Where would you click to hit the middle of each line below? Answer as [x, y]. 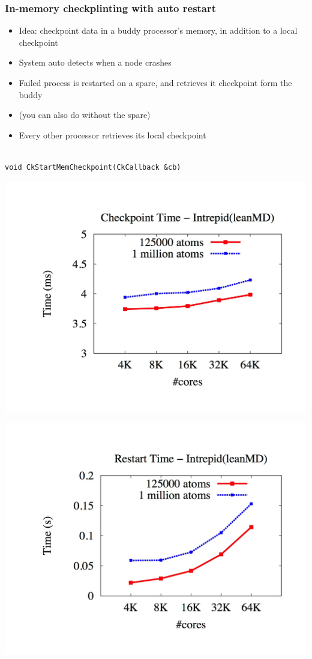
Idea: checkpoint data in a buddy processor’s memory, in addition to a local [158, 30]
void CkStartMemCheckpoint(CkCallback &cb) [93, 167]
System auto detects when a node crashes [95, 62]
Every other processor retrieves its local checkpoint [112, 135]
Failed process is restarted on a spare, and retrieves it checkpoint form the [155, 82]
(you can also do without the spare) [85, 115]
